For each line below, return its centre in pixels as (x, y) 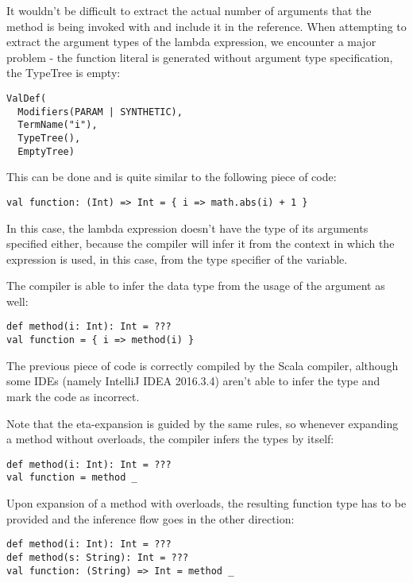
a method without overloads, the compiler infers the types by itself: (170, 439)
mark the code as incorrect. (73, 396)
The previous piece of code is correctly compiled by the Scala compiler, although (203, 365)
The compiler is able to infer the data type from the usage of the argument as (196, 286)
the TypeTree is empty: (64, 73)
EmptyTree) (46, 151)
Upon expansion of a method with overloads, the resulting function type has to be (206, 503)
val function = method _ (72, 478)
